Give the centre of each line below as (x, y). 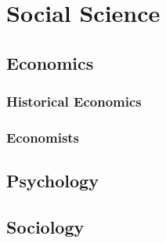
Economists (43, 137)
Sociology (45, 227)
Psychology (52, 181)
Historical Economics (74, 102)
